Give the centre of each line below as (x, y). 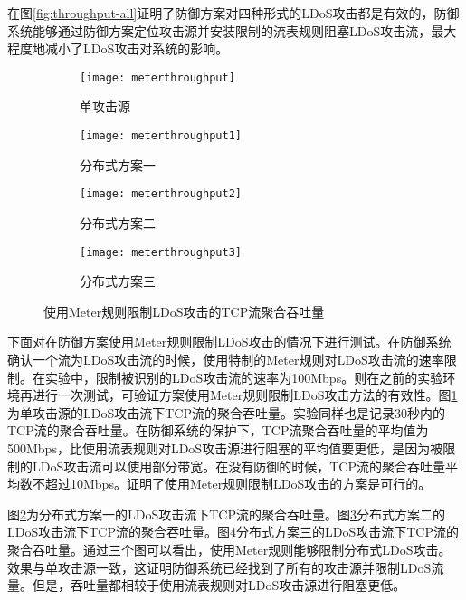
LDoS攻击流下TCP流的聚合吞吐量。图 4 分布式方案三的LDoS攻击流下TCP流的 (233, 532)
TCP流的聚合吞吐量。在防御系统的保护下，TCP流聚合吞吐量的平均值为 (218, 430)
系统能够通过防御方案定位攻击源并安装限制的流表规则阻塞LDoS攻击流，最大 (232, 30)
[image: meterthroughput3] (161, 252)
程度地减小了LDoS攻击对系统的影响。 (118, 48)
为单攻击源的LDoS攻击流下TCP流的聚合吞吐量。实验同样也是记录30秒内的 (226, 412)
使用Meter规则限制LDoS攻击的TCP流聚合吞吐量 (184, 311)
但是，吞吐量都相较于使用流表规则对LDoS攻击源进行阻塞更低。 (219, 585)
